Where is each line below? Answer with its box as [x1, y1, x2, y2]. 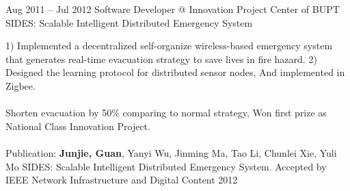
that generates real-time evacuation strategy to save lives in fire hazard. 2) [5, 51, 317, 66]
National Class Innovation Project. [5, 118, 150, 133]
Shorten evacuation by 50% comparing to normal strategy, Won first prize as [5, 105, 327, 120]
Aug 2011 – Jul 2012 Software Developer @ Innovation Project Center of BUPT [5, 2, 340, 16]
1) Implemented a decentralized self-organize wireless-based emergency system [5, 38, 333, 53]
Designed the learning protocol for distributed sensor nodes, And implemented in [5, 65, 345, 79]
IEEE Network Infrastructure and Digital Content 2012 [5, 173, 238, 187]
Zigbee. [5, 78, 36, 92]
